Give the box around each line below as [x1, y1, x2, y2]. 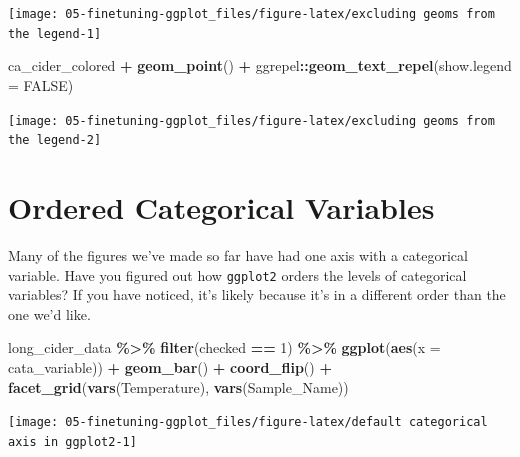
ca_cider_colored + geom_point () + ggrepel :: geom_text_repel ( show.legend [8, 55, 512, 76]
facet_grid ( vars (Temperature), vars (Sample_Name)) [8, 376, 349, 397]
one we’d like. [8, 303, 91, 324]
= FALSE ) [8, 74, 74, 95]
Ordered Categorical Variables [8, 187, 435, 227]
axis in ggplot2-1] [8, 434, 137, 449]
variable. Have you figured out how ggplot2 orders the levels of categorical [8, 264, 467, 285]
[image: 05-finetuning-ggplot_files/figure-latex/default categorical [8, 415, 488, 430]
